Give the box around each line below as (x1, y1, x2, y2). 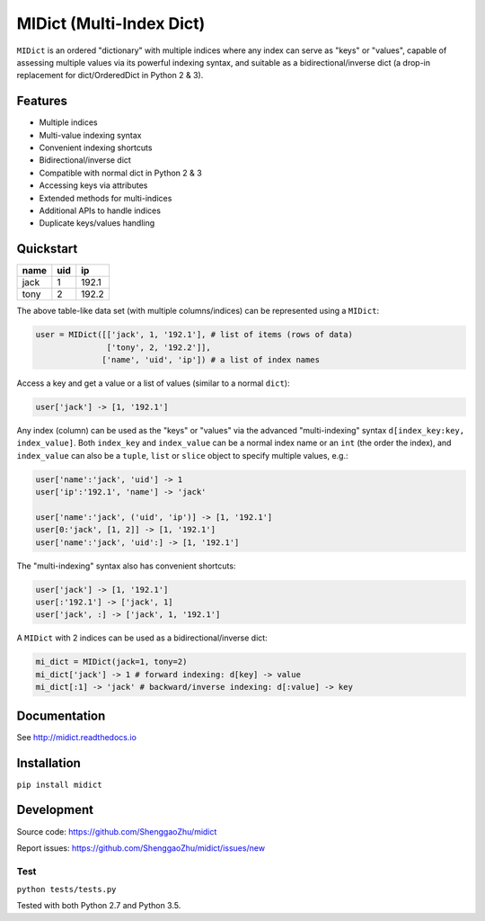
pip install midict (16, 779, 102, 790)
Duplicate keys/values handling (39, 218, 155, 228)
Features (16, 94, 67, 109)
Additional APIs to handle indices (39, 205, 162, 216)
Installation (16, 756, 81, 771)
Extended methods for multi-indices (39, 192, 172, 203)
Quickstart (16, 241, 78, 256)
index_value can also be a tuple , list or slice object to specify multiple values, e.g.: (16, 450, 348, 460)
